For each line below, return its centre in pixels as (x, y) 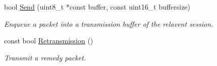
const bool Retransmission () (49, 41)
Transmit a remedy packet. (45, 57)
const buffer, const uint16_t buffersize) (130, 7)
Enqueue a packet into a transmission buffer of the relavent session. (109, 23)
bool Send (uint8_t (34, 7)
